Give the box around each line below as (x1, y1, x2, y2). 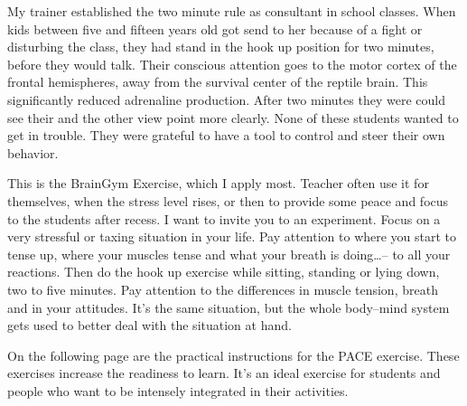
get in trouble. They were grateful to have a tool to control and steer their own (7, 126, 445, 145)
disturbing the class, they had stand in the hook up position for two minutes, (7, 37, 434, 56)
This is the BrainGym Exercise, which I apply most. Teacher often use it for (7, 174, 429, 193)
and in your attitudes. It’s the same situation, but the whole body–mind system (7, 297, 450, 316)
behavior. (7, 143, 59, 162)
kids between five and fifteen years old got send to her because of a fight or (7, 19, 423, 38)
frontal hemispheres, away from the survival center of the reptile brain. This (7, 72, 428, 91)
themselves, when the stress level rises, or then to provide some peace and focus (7, 191, 449, 210)
